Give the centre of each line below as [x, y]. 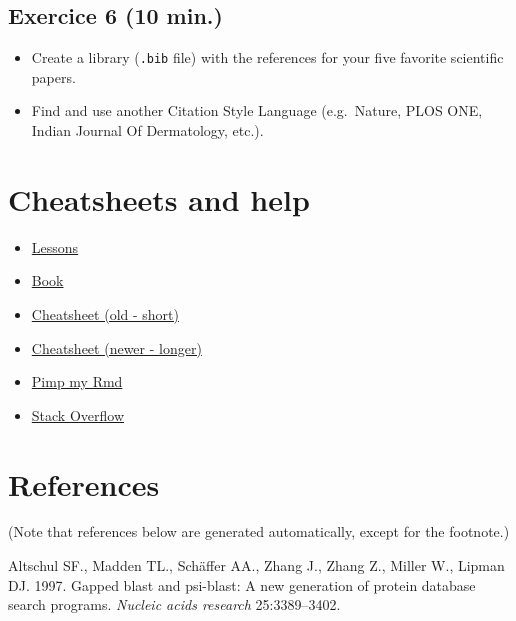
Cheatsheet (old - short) [105, 313]
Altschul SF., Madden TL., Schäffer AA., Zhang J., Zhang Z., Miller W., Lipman [256, 565]
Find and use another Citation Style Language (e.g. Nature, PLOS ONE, [257, 110]
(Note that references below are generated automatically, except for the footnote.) [259, 531]
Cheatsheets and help [159, 198]
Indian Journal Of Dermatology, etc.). [147, 130]
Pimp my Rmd [77, 381]
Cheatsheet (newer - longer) [116, 347]
